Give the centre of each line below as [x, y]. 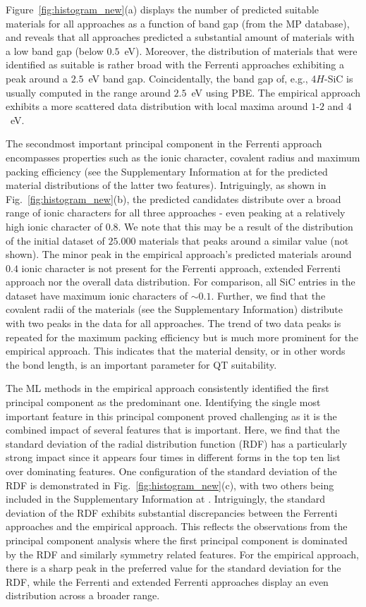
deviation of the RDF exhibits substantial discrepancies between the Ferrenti [172, 512]
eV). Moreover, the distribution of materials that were [241, 50]
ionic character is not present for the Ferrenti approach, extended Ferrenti [181, 268]
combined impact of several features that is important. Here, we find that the [173, 430]
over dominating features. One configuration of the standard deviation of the [171, 471]
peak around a [37, 78]
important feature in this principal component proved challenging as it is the [171, 416]
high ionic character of [54, 226]
